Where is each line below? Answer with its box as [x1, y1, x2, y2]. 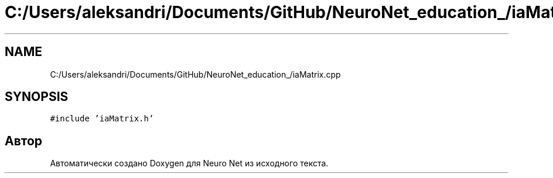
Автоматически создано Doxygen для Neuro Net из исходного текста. [50, 158, 329, 169]
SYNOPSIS [5, 89, 69, 104]
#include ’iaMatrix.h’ [50, 114, 154, 124]
